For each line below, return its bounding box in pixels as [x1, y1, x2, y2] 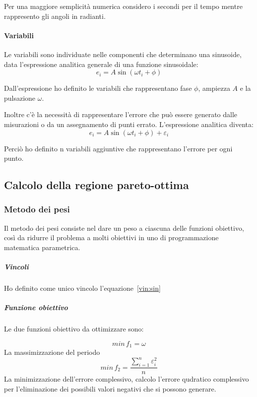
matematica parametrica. [4, 242, 80, 252]
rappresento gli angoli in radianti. [4, 10, 106, 21]
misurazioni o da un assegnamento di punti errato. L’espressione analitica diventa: [4, 119, 254, 129]
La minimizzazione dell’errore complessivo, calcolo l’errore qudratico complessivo [4, 374, 249, 384]
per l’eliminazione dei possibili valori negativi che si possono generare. [4, 383, 216, 394]
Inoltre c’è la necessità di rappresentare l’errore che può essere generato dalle [4, 109, 238, 120]
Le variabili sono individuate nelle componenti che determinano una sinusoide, [4, 49, 242, 59]
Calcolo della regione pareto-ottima [4, 177, 189, 193]
